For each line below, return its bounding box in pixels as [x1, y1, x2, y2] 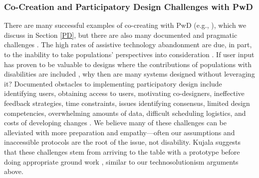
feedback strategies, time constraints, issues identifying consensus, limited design [4, 97, 250, 108]
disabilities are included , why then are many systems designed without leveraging [4, 69, 255, 79]
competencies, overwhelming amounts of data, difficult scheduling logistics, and [4, 107, 246, 118]
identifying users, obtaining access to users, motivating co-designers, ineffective [4, 88, 245, 98]
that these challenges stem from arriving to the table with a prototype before [4, 146, 240, 157]
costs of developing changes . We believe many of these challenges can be [4, 117, 227, 128]
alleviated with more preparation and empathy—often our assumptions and [4, 127, 235, 137]
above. [4, 166, 23, 177]
